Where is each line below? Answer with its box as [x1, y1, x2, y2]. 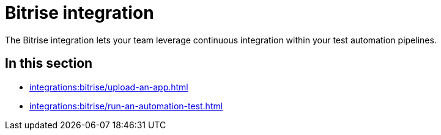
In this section [5, 56, 93, 71]
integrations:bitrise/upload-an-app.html [29, 81, 188, 92]
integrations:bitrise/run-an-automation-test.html [29, 100, 223, 111]
